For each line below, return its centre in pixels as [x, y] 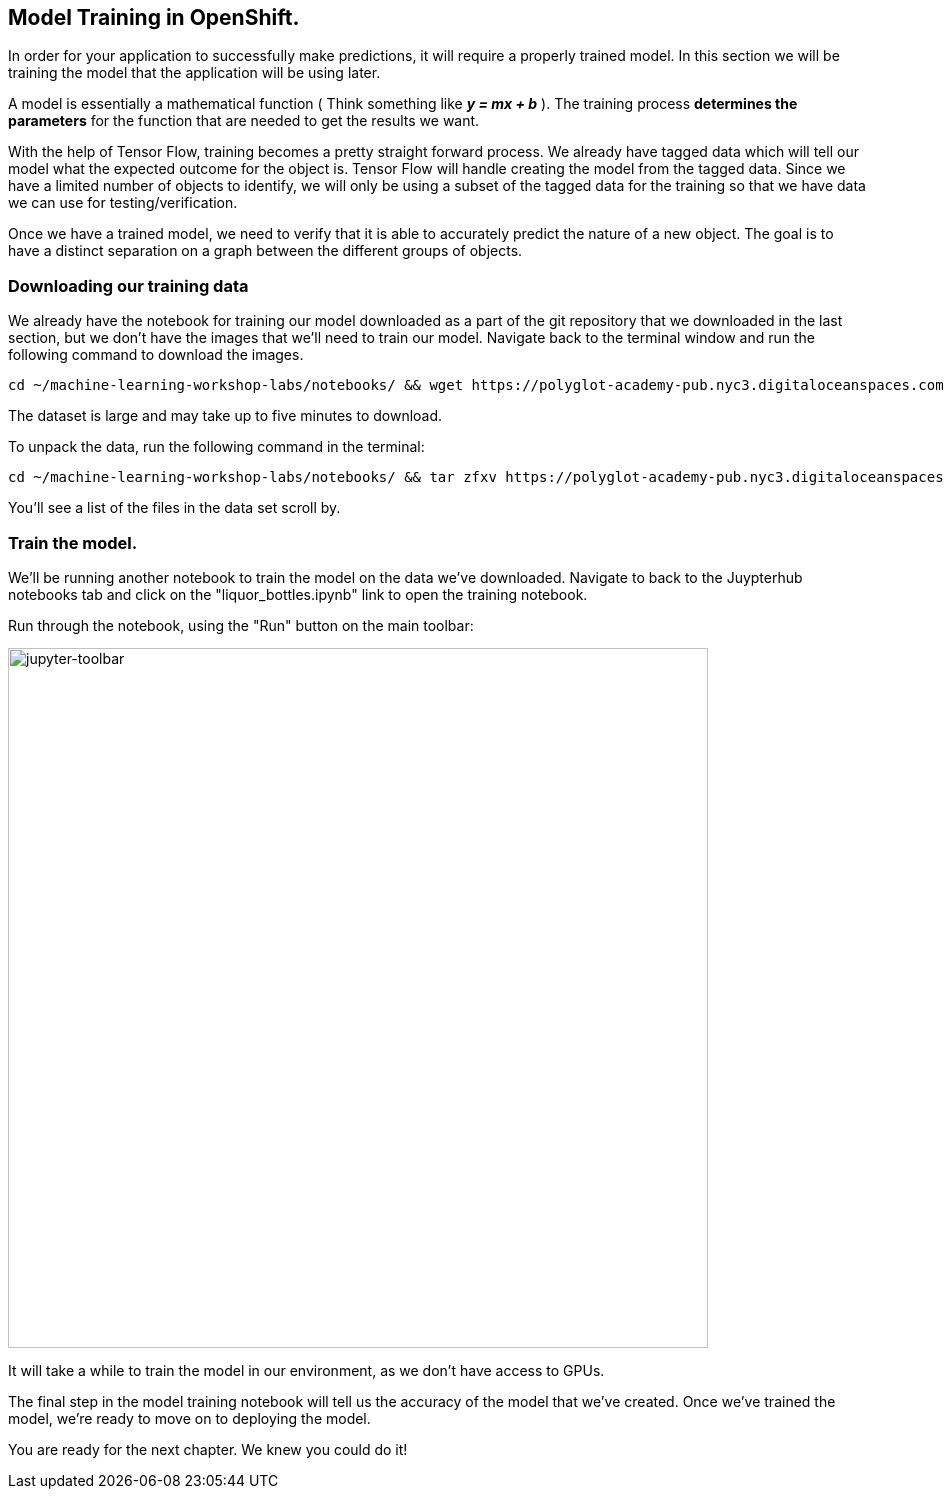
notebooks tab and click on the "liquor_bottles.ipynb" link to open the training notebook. [298, 594]
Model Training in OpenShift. [154, 17]
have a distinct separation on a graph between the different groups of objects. [265, 251]
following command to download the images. [156, 355]
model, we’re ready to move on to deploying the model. [189, 1418]
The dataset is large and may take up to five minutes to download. [225, 416]
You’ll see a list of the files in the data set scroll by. [174, 508]
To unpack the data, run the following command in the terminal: [216, 447]
